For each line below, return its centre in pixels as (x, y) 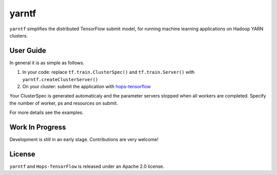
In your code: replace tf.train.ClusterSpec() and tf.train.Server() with (108, 72)
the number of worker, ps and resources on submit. (64, 103)
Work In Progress (38, 127)
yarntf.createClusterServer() (60, 79)
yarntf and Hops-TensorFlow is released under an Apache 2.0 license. (87, 166)
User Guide (28, 51)
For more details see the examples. (47, 112)
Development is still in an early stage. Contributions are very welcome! (84, 140)
